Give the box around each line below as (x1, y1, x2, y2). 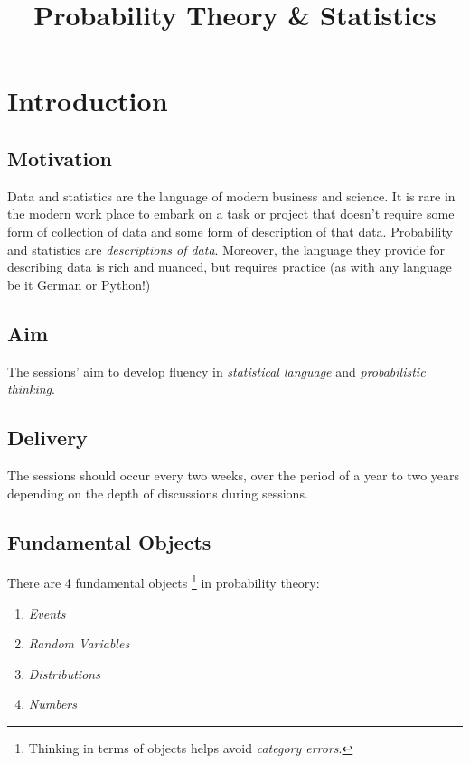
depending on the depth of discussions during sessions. (7, 483, 308, 502)
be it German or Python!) (7, 274, 151, 293)
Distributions (28, 664, 100, 683)
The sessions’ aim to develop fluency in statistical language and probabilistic (7, 361, 426, 380)
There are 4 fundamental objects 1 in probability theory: (7, 571, 320, 591)
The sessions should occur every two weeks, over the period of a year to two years (7, 465, 460, 484)
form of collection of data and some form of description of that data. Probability (7, 221, 453, 240)
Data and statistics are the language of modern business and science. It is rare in (7, 186, 456, 205)
